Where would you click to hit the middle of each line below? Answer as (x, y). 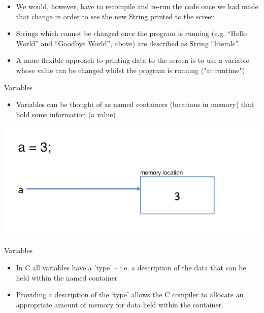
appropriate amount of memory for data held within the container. (120, 304)
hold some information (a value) (66, 114)
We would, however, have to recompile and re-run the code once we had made (137, 6)
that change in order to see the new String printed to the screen (115, 16)
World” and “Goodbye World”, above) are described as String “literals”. (128, 43)
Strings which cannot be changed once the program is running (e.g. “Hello (131, 33)
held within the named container (67, 277)
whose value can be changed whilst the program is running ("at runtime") (130, 70)
